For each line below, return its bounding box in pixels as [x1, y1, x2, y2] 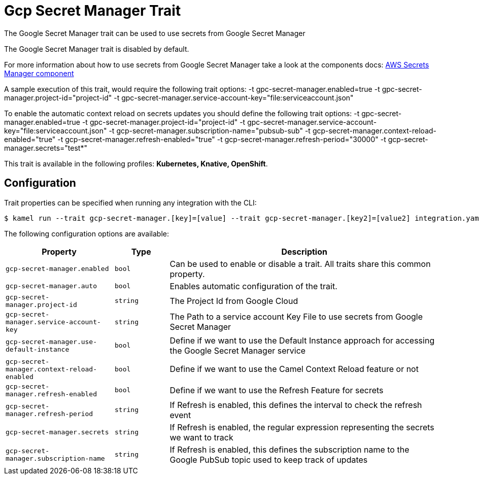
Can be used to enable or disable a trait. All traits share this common [169, 258, 431, 269]
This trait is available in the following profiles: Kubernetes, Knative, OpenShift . [4, 159, 268, 168]
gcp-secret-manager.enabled [6, 265, 109, 273]
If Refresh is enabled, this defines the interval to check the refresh [169, 399, 422, 410]
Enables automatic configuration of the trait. [169, 281, 337, 291]
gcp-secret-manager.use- [6, 337, 97, 346]
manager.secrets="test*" [4, 143, 87, 152]
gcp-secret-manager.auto [6, 282, 97, 290]
